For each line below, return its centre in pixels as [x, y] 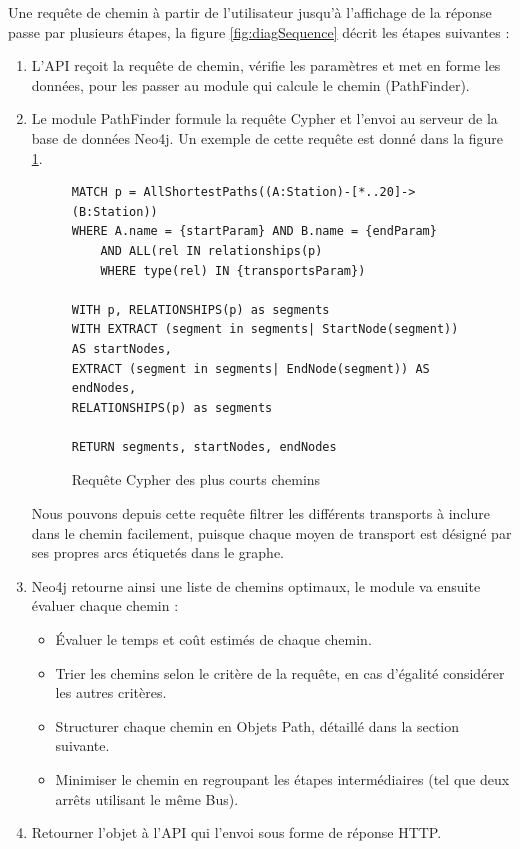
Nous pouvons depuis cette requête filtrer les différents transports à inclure [260, 513]
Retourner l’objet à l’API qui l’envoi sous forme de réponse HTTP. [236, 832]
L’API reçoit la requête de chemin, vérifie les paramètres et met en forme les [266, 65]
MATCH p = [104, 192]
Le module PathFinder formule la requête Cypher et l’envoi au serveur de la [264, 118]
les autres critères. [111, 692]
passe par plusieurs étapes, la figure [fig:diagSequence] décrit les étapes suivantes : [259, 31]
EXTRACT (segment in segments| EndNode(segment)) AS [250, 368]
